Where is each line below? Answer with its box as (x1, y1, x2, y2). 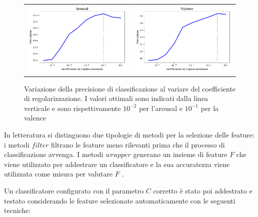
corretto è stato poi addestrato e (153, 185, 252, 195)
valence (24, 112, 46, 123)
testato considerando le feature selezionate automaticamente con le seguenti (4, 195, 235, 205)
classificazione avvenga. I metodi (4, 149, 103, 159)
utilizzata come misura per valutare (4, 168, 113, 179)
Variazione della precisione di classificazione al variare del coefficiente (24, 83, 236, 93)
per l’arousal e (139, 102, 183, 113)
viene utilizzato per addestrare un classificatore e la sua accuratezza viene (4, 158, 230, 169)
